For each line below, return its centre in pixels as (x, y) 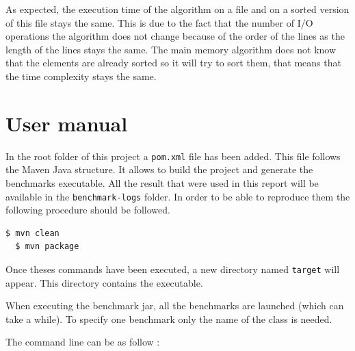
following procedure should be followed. (88, 210)
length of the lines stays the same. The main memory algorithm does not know (171, 49)
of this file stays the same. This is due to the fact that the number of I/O (159, 22)
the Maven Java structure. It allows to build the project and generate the (159, 169)
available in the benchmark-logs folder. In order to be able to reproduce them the (178, 196)
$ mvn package (47, 247)
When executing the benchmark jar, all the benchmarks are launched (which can (175, 305)
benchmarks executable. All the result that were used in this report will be (162, 182)
